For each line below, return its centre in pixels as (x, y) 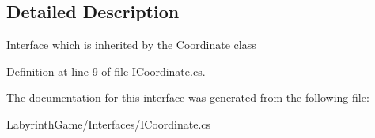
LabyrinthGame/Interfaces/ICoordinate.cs (109, 123)
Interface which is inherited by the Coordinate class (131, 45)
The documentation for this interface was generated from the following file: (188, 97)
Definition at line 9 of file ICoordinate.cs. (106, 71)
